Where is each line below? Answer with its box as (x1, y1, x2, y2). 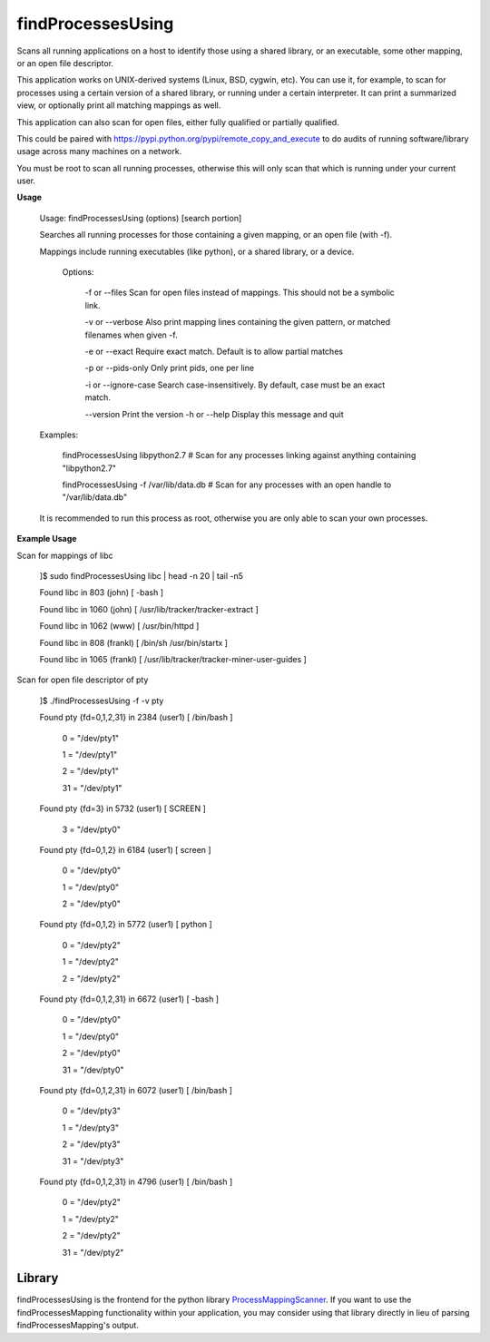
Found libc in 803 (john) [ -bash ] (39, 587, 163, 598)
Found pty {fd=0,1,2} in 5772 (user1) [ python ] (39, 919, 212, 930)
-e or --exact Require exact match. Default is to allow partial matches (84, 346, 344, 357)
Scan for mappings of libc (16, 550, 113, 561)
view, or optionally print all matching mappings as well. (16, 100, 221, 111)
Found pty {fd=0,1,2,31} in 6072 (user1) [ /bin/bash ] (39, 1084, 233, 1095)
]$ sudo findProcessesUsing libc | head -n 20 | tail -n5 (39, 571, 244, 582)
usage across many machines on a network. (16, 146, 182, 157)
